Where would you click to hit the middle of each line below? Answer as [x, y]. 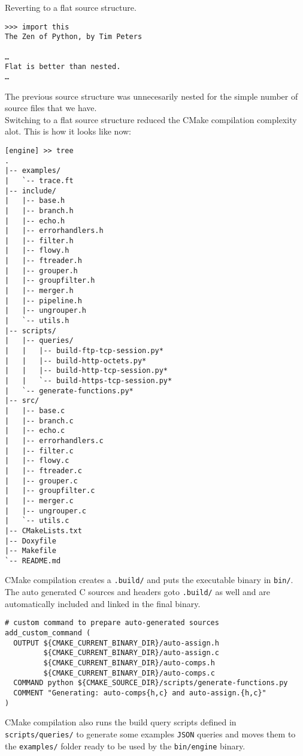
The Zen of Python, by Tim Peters [74, 37]
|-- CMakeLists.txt [43, 531]
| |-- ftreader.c [43, 470]
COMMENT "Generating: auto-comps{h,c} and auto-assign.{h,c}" [140, 693]
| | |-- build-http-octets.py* [76, 361]
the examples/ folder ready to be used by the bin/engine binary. [125, 745]
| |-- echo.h [35, 221]
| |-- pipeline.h [43, 301]
